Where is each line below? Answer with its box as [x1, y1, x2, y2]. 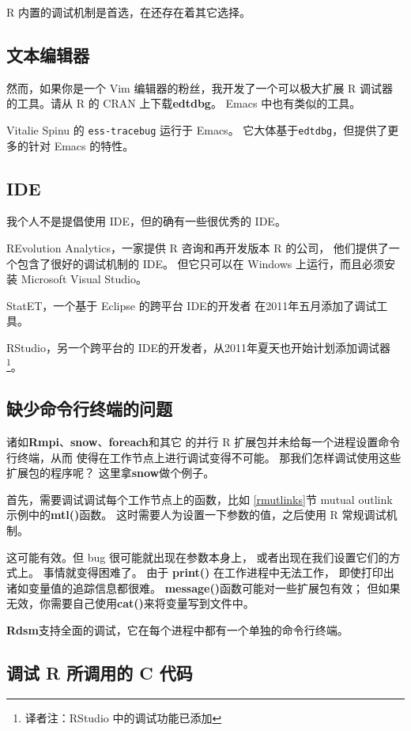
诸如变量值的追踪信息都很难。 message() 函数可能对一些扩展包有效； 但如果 [6, 579, 401, 596]
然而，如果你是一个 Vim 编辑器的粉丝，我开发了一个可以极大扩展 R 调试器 [6, 79, 394, 96]
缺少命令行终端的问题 [6, 396, 172, 421]
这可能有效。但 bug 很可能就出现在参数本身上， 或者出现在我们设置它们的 [6, 548, 390, 565]
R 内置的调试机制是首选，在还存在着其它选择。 [6, 4, 251, 20]
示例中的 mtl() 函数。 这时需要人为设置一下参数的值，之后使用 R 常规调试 [6, 506, 386, 523]
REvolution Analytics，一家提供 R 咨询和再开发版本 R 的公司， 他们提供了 [6, 240, 389, 256]
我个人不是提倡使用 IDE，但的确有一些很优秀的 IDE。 [6, 213, 286, 229]
